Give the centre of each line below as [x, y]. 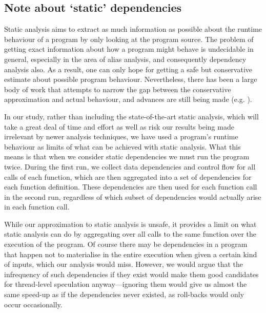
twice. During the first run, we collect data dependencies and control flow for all [130, 166]
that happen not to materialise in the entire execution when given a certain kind [131, 254]
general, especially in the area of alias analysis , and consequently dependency [125, 59]
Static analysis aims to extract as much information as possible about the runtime [133, 29]
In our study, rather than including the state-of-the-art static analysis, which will [131, 116]
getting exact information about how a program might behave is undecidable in [129, 49]
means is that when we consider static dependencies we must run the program [127, 156]
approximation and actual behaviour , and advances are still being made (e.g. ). [128, 99]
